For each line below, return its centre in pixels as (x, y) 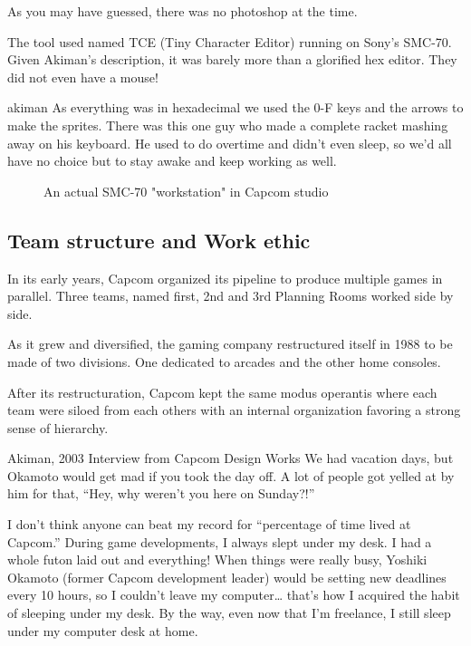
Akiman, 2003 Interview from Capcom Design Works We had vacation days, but (231, 458)
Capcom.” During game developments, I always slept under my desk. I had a (220, 541)
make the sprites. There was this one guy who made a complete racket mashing (228, 125)
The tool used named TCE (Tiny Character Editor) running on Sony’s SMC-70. (230, 41)
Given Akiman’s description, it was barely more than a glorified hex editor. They (232, 59)
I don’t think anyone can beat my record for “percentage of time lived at (209, 524)
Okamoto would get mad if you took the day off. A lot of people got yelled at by (231, 475)
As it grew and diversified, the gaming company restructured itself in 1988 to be (230, 344)
